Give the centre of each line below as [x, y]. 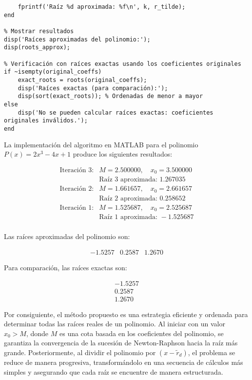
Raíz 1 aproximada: [128, 217]
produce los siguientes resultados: [123, 154]
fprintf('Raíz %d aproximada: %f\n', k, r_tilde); [102, 7]
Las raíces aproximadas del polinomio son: [67, 236]
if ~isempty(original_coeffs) [53, 72]
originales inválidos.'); [46, 121]
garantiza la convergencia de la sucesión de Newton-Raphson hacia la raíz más [121, 343]
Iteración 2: [77, 189]
